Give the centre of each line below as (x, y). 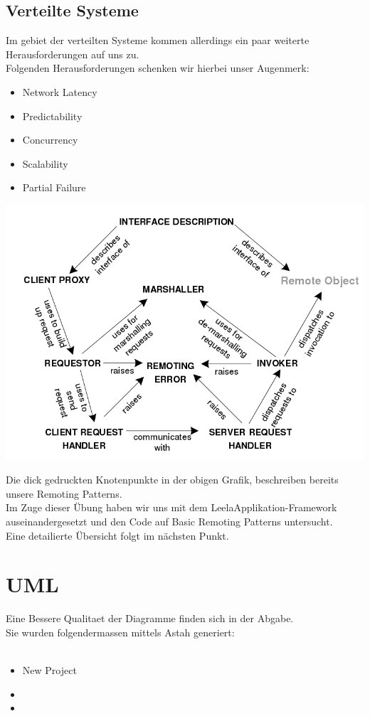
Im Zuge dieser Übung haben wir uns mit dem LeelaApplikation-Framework (171, 507)
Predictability (52, 116)
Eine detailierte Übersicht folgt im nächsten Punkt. (117, 535)
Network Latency (60, 91)
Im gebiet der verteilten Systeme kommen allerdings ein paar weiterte (158, 40)
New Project (49, 670)
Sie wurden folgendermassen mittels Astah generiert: (120, 632)
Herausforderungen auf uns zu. (73, 54)
